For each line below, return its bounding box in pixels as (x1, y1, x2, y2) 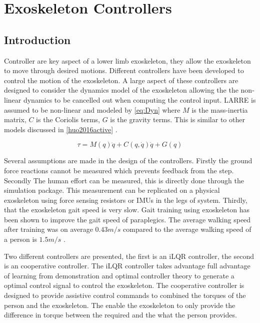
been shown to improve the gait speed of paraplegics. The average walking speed (4, 214, 251, 224)
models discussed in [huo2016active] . (4, 124, 117, 134)
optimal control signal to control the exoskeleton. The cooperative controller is (4, 280, 244, 290)
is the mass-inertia (191, 104, 248, 115)
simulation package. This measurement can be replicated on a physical (4, 185, 220, 195)
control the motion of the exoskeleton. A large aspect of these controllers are (4, 75, 238, 85)
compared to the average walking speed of (123, 224, 251, 234)
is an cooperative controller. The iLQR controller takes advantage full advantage (4, 260, 250, 271)
